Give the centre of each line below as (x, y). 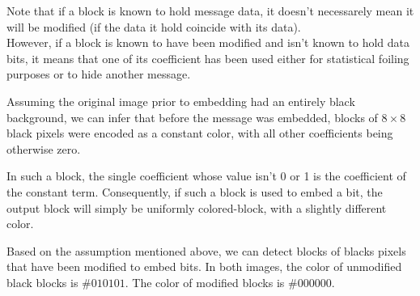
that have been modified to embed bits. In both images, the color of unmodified (204, 266)
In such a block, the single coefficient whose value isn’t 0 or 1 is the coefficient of (206, 176)
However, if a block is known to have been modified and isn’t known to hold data (208, 42)
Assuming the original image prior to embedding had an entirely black (181, 101)
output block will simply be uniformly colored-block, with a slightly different (197, 207)
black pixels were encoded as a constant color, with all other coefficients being (200, 133)
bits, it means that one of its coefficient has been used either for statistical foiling (208, 58)
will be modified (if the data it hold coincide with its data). (154, 26)
